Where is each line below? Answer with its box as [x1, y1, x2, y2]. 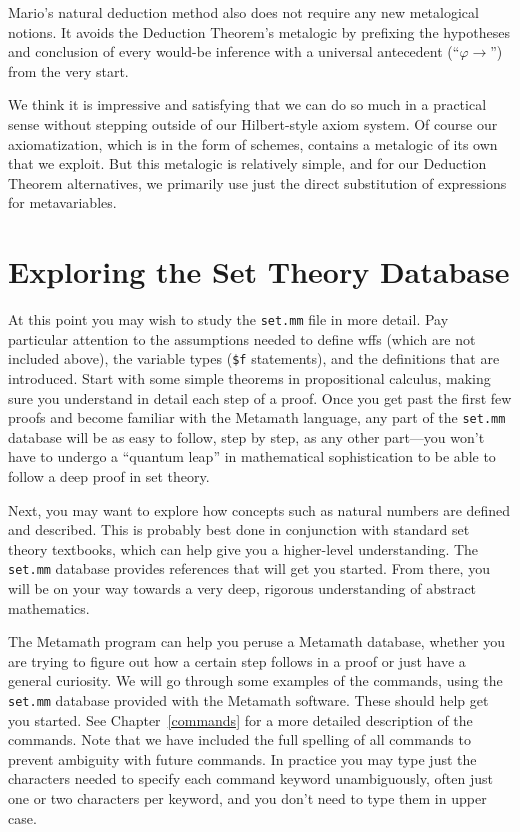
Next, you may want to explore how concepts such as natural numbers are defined [8, 499, 511, 520]
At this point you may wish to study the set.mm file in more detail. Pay [8, 309, 449, 330]
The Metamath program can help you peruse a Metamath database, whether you [8, 631, 505, 652]
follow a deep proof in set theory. [8, 466, 210, 486]
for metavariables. [8, 192, 117, 213]
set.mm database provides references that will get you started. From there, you [8, 558, 490, 579]
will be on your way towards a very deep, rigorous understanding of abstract [8, 578, 477, 599]
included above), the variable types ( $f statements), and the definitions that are [8, 348, 500, 369]
